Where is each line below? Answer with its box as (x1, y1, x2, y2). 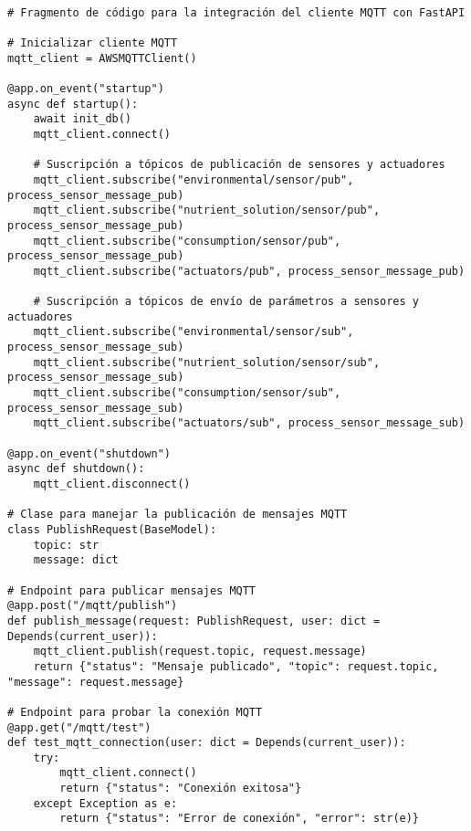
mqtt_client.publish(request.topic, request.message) (33, 645, 367, 658)
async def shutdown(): (7, 462, 145, 476)
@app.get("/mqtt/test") (7, 721, 152, 734)
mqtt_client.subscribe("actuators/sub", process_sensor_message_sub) (33, 416, 466, 430)
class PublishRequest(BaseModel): (7, 522, 217, 536)
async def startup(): (7, 97, 139, 110)
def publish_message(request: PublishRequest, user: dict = (7, 614, 381, 627)
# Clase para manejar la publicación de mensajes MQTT (7, 508, 348, 521)
